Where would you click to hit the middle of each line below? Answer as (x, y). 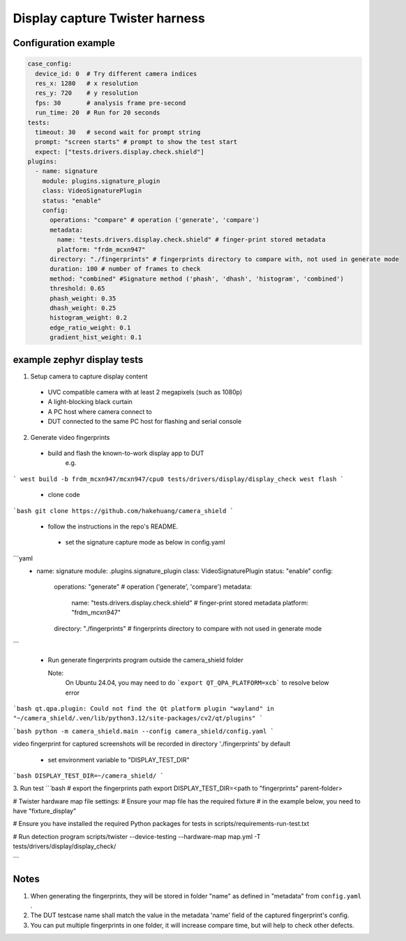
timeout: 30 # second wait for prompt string (118, 132)
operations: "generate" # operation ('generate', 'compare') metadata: (153, 587)
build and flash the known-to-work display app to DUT (126, 453)
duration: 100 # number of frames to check (125, 269)
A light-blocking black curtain (90, 402)
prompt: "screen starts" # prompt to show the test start (136, 142)
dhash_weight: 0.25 (83, 308)
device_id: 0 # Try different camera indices (116, 74)
